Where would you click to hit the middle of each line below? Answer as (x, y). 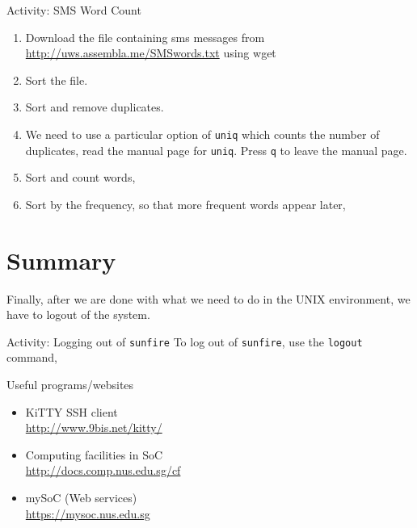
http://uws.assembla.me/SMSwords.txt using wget (151, 53)
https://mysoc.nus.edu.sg (88, 513)
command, (32, 357)
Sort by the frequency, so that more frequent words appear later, (185, 204)
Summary (61, 260)
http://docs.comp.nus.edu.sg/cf (103, 470)
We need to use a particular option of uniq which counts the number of (202, 134)
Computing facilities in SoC (94, 454)
